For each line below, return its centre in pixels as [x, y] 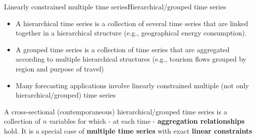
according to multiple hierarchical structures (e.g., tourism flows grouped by [131, 59]
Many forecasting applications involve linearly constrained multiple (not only [132, 85]
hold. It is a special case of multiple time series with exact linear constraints [128, 130]
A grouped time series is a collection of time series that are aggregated [123, 49]
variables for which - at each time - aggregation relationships [147, 121]
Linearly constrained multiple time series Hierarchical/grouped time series [115, 6]
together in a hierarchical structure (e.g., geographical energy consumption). [131, 33]
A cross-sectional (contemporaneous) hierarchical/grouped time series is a [116, 111]
